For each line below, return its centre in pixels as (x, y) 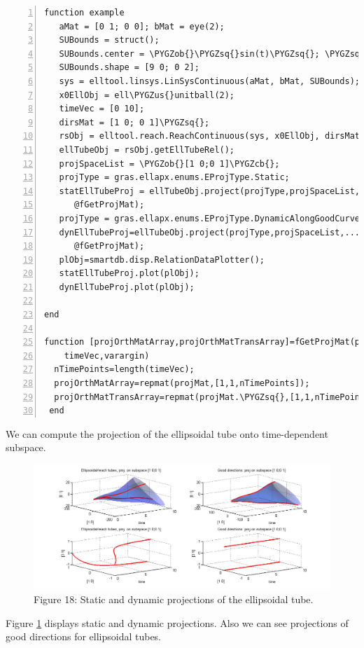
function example (84, 13)
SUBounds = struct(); (109, 40)
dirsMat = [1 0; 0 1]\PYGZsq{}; (134, 122)
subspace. (26, 447)
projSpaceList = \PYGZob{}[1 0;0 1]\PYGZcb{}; (169, 164)
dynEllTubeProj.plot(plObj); (127, 287)
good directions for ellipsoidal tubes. (84, 636)
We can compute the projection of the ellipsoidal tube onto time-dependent (167, 433)
